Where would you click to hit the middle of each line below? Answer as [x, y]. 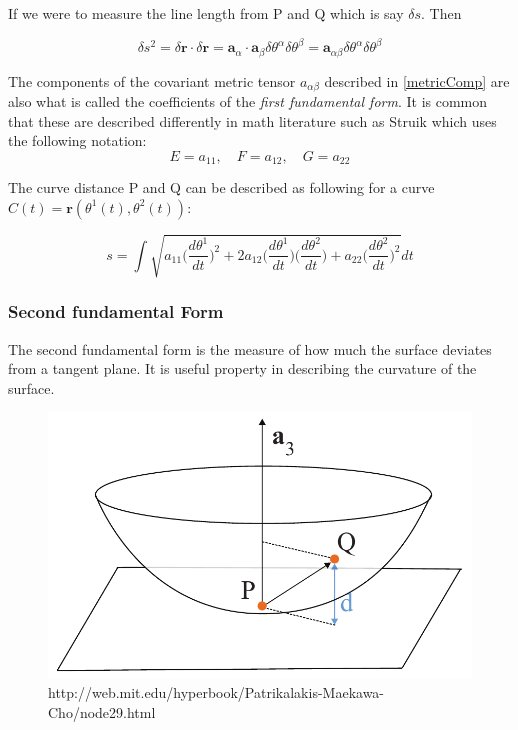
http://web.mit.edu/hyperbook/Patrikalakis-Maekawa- [216, 692]
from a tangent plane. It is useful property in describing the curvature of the [242, 368]
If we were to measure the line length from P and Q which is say [206, 13]
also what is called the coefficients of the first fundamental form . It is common [248, 101]
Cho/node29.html [102, 711]
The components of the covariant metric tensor [152, 80]
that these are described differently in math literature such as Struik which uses [252, 120]
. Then [441, 13]
